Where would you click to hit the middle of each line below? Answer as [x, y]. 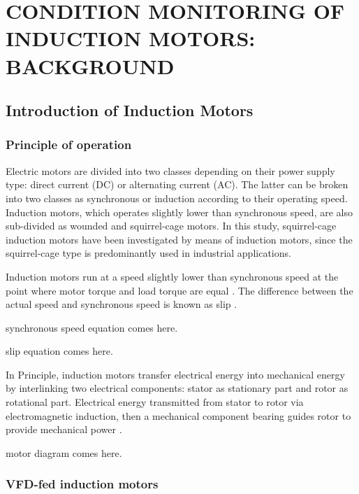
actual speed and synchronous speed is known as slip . [122, 304]
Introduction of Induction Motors [130, 110]
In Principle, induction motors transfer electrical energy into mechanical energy [175, 374]
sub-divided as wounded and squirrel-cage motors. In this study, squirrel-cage [171, 226]
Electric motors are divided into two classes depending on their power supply [170, 170]
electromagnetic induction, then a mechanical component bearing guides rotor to [178, 415]
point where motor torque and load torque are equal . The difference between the [179, 290]
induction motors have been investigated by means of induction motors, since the [179, 239]
